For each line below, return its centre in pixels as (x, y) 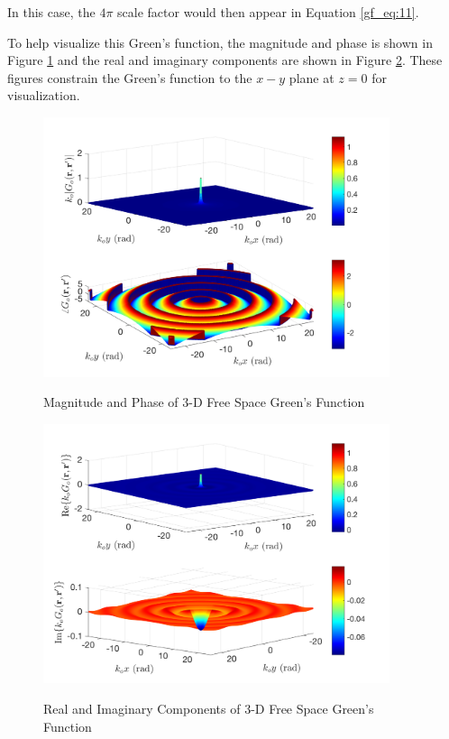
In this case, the (51, 12)
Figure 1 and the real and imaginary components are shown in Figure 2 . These (225, 60)
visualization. (44, 95)
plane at (312, 77)
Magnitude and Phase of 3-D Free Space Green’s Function (204, 402)
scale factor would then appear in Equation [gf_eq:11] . (268, 12)
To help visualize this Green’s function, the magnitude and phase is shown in (220, 42)
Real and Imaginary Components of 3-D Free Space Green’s (209, 708)
